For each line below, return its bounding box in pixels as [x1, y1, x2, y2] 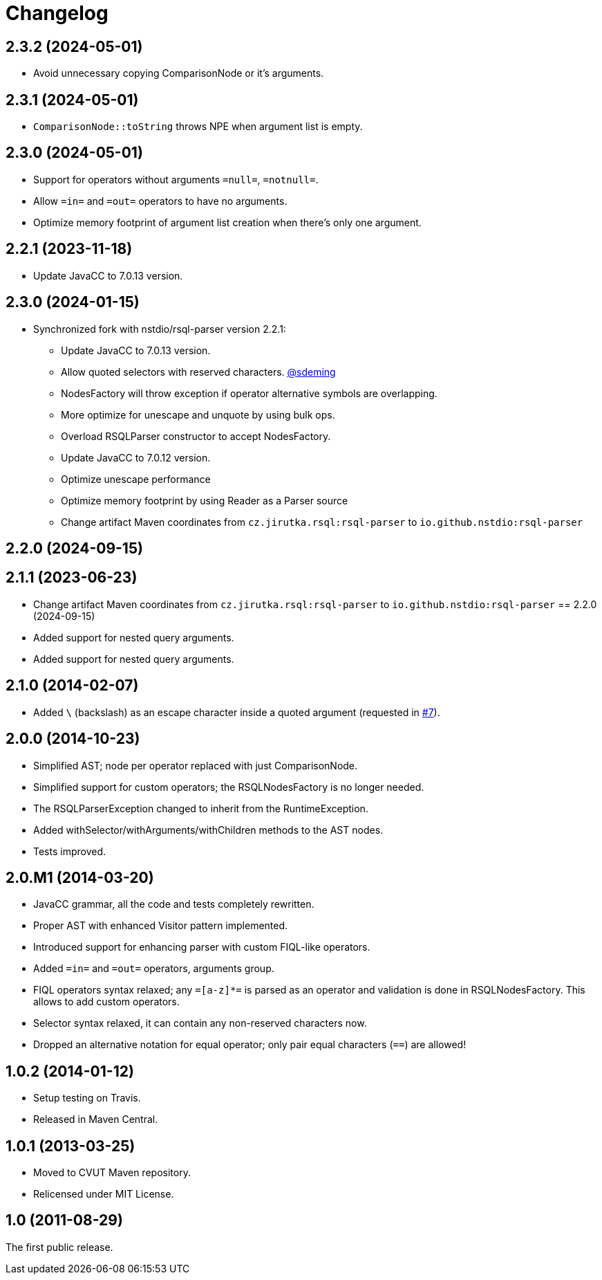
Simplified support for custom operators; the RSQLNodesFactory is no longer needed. [33, 780, 424, 793]
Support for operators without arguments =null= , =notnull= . [33, 173, 319, 185]
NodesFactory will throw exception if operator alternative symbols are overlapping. [61, 387, 438, 399]
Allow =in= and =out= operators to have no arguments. [33, 194, 288, 207]
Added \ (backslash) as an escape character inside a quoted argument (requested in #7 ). [33, 706, 440, 718]
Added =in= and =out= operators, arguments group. [33, 962, 274, 975]
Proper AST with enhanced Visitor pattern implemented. [33, 920, 288, 932]
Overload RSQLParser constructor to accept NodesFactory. [61, 430, 331, 442]
